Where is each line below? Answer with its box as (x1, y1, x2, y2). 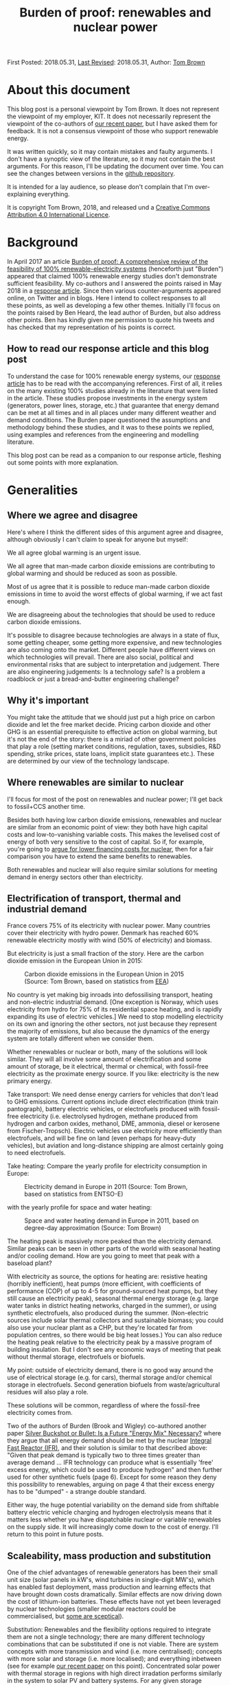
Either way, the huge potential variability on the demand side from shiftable (7, 1501, 220, 1509)
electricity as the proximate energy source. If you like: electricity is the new (7, 1070, 220, 1078)
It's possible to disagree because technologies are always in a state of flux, (7, 631, 220, 639)
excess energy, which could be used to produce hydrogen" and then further (7, 1466, 222, 1474)
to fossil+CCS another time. (7, 802, 86, 810)
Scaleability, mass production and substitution (7, 1550, 211, 1561)
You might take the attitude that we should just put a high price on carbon (7, 713, 215, 721)
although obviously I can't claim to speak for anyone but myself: (7, 535, 189, 544)
